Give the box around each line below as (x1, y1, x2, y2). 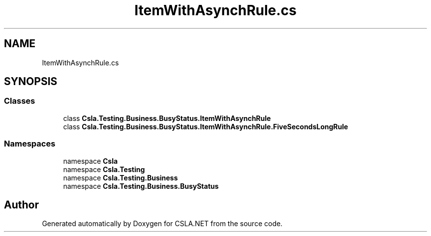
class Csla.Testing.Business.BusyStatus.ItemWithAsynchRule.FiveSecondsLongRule (63, 122, 348, 131)
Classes (4, 96, 35, 106)
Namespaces (4, 139, 56, 149)
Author (4, 198, 39, 211)
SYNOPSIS (4, 75, 58, 88)
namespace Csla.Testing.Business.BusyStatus (63, 181, 219, 190)
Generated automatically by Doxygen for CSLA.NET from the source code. (42, 219, 283, 228)
